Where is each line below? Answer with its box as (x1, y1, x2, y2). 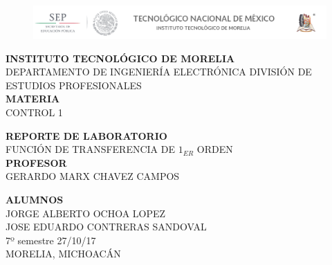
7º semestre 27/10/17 (6, 232, 96, 247)
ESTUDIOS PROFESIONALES (6, 77, 142, 92)
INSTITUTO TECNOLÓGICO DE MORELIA (6, 51, 235, 65)
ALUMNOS (6, 192, 64, 206)
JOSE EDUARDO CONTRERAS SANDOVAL (6, 219, 207, 234)
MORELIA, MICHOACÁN (6, 246, 121, 261)
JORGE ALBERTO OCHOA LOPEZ (6, 205, 166, 220)
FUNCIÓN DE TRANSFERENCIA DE (6, 142, 176, 156)
